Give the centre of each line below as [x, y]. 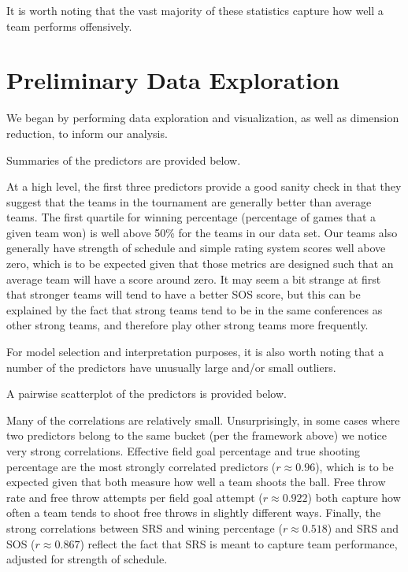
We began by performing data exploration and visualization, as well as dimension [203, 118]
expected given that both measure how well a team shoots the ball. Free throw [196, 482]
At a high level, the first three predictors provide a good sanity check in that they [204, 186]
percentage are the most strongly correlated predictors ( [141, 466]
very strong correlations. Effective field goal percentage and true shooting [184, 451]
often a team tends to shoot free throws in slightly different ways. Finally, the [194, 513]
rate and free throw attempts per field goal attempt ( [135, 497]
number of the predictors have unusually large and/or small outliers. [171, 367]
